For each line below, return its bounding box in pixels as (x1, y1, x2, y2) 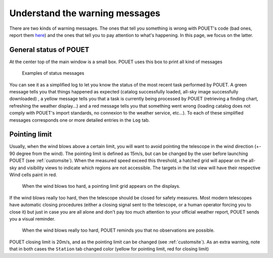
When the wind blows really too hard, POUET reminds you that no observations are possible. (22, 227, 215, 233)
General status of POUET (9, 45, 89, 54)
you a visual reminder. (9, 216, 56, 222)
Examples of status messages (22, 70, 84, 76)
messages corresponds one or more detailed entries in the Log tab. (9, 117, 150, 123)
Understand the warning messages (9, 8, 161, 19)
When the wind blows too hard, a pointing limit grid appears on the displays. (22, 183, 180, 189)
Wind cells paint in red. (9, 172, 58, 178)
